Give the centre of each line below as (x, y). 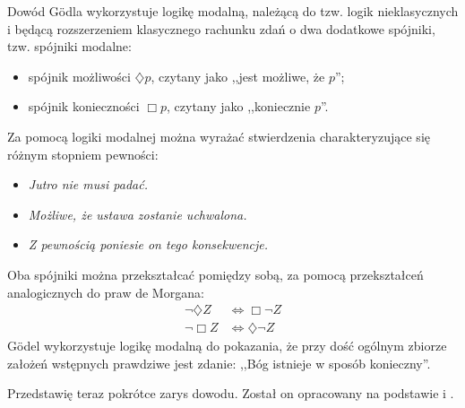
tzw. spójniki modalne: (69, 46)
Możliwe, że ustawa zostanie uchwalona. (138, 214)
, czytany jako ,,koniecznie (239, 106)
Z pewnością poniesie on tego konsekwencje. (148, 244)
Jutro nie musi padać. (88, 184)
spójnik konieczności (84, 106)
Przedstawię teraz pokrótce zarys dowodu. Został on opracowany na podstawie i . (231, 393)
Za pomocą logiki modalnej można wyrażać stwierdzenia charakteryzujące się (219, 136)
